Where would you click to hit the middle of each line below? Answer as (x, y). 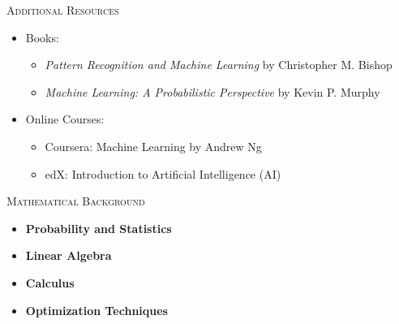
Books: (42, 37)
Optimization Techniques (97, 310)
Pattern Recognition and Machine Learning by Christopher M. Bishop (219, 65)
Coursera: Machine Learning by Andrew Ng (153, 146)
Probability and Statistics (99, 228)
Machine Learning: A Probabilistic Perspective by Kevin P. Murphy (212, 91)
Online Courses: (65, 119)
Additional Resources (63, 10)
